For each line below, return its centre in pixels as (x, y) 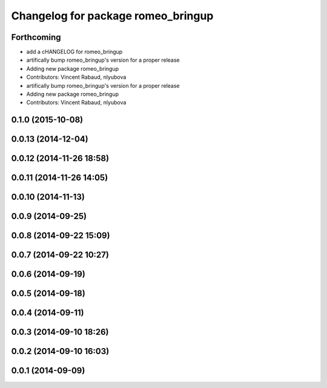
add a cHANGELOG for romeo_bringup (74, 52)
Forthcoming (36, 37)
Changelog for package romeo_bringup (112, 16)
